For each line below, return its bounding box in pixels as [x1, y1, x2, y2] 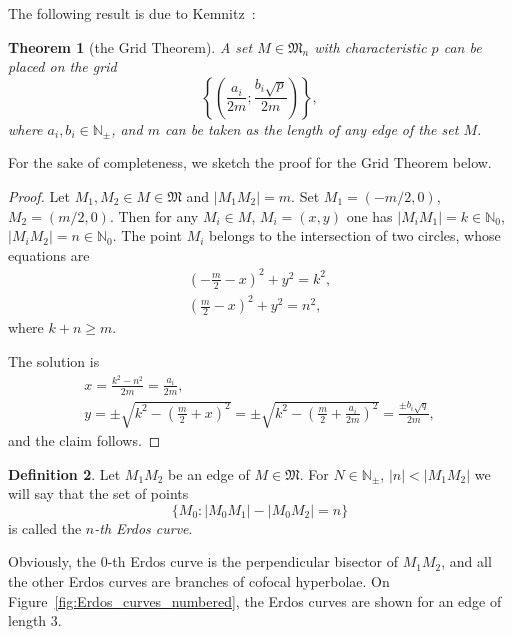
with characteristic [314, 36, 427, 57]
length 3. [8, 610, 62, 631]
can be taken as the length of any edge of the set [164, 118, 459, 139]
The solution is [8, 351, 100, 371]
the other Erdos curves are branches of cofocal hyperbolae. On [8, 571, 390, 592]
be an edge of [168, 463, 250, 484]
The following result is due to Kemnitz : [8, 3, 256, 23]
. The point [112, 225, 183, 246]
